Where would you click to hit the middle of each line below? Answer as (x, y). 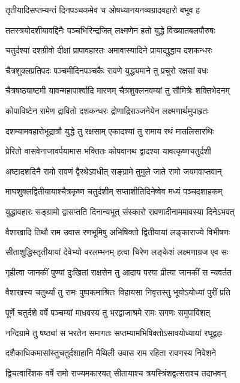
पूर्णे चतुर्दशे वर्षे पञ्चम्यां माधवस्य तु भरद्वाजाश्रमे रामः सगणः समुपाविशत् (108, 312)
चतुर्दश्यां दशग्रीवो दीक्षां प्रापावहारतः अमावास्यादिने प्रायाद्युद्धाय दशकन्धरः (109, 50)
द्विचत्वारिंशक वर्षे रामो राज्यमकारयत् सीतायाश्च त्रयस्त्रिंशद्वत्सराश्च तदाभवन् (116, 372)
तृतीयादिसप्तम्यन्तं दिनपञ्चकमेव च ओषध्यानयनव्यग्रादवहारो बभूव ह (103, 10)
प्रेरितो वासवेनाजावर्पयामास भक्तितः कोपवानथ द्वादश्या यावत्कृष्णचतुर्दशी (108, 151)
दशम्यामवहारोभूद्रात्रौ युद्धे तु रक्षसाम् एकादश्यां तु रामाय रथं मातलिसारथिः (110, 131)
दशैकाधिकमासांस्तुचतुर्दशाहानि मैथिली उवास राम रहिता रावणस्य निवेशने (111, 353)
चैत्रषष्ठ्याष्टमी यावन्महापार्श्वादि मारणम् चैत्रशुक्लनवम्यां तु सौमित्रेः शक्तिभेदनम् (118, 90)
